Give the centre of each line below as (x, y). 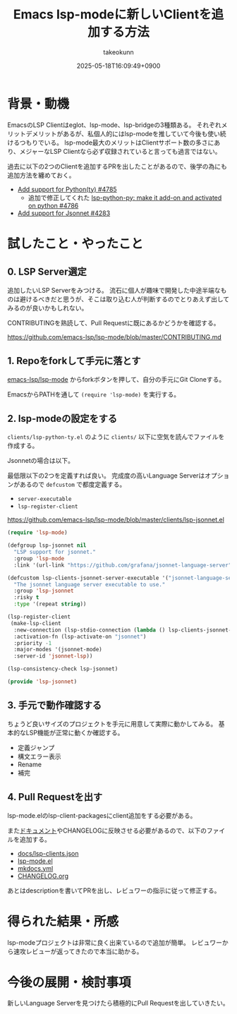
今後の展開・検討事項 (69, 982)
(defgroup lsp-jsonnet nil (47, 545)
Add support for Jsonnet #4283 (64, 213)
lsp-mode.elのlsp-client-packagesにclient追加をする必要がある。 (102, 815)
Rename (30, 764)
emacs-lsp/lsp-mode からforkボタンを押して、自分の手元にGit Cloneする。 (116, 379)
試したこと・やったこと (75, 243)
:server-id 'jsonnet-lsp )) (53, 656)
